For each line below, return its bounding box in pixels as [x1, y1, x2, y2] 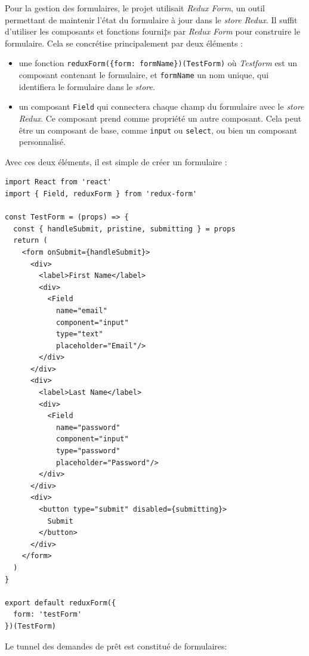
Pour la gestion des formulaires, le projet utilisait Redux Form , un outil [5, 2, 265, 14]
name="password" [55, 423, 120, 432]
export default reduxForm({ [5, 598, 116, 607]
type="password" [55, 447, 120, 456]
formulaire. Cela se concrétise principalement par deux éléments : [5, 36, 243, 49]
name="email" [55, 306, 107, 315]
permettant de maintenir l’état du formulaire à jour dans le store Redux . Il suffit [5, 13, 298, 26]
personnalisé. [18, 135, 66, 148]
